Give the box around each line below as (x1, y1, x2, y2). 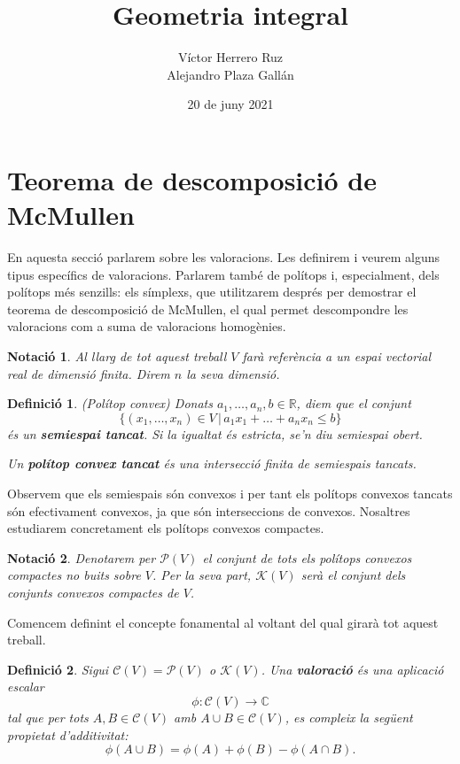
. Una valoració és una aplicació (261, 660, 444, 678)
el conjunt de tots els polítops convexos (202, 548, 412, 567)
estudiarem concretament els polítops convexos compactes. (7, 519, 324, 537)
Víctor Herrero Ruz (177, 48, 284, 66)
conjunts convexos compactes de (7, 583, 179, 601)
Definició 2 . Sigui (7, 660, 109, 678)
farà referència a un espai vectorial (242, 347, 432, 365)
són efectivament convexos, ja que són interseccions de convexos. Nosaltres (7, 501, 410, 520)
